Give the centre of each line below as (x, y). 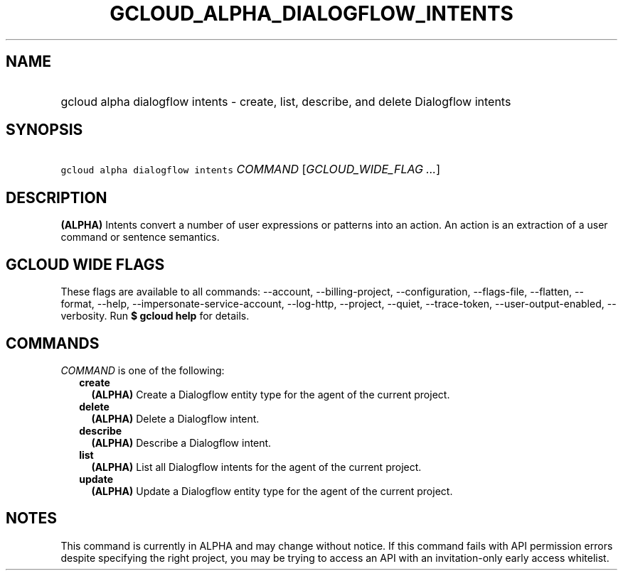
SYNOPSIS (44, 130)
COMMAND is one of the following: (143, 370)
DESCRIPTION (57, 197)
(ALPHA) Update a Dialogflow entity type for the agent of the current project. (272, 491)
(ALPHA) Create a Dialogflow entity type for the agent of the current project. (271, 394)
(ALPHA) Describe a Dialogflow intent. (181, 442)
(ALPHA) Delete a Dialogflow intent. (175, 418)
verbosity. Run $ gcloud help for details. (155, 316)
